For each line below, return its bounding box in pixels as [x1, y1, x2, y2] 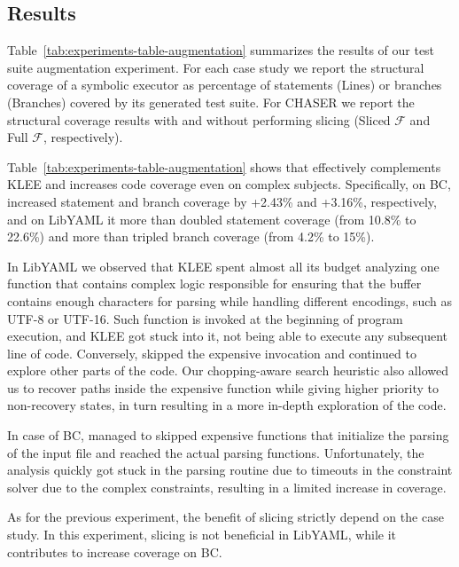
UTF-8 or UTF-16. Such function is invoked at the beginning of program [7, 309, 403, 327]
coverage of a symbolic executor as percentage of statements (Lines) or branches [7, 75, 442, 94]
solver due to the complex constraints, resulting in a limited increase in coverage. [7, 477, 447, 496]
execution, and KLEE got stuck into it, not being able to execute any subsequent [7, 327, 448, 345]
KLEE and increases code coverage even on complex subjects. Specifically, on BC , [7, 175, 451, 193]
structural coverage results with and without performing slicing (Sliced [7, 110, 391, 129]
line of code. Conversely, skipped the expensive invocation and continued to [7, 343, 416, 362]
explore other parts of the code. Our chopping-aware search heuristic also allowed [7, 361, 448, 380]
